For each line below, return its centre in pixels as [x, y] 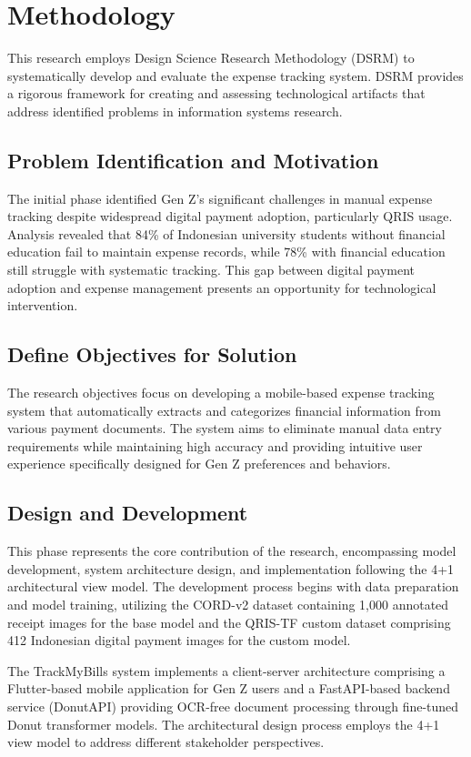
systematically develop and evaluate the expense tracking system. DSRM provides [235, 75]
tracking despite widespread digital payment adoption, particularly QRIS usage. [230, 216]
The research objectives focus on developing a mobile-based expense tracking [221, 393]
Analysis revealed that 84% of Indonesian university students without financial [226, 233]
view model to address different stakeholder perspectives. [166, 742]
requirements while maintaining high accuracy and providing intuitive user [215, 445]
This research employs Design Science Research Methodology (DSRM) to [211, 58]
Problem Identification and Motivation [193, 160]
